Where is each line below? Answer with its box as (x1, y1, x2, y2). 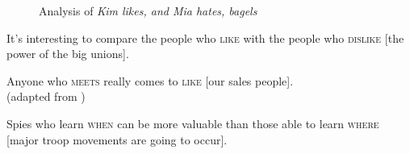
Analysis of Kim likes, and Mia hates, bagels (39, 2, 257, 19)
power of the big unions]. (6, 45, 129, 62)
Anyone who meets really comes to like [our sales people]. (6, 72, 294, 89)
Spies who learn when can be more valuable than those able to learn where (6, 114, 379, 131)
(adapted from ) (6, 88, 86, 105)
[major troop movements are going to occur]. (6, 131, 228, 148)
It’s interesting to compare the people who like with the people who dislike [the (6, 29, 404, 46)
